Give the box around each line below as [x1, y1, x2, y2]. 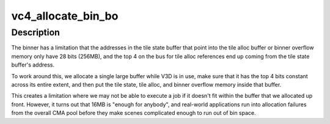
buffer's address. [11, 61, 55, 68]
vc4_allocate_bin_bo [11, 9, 119, 23]
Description [11, 27, 61, 38]
